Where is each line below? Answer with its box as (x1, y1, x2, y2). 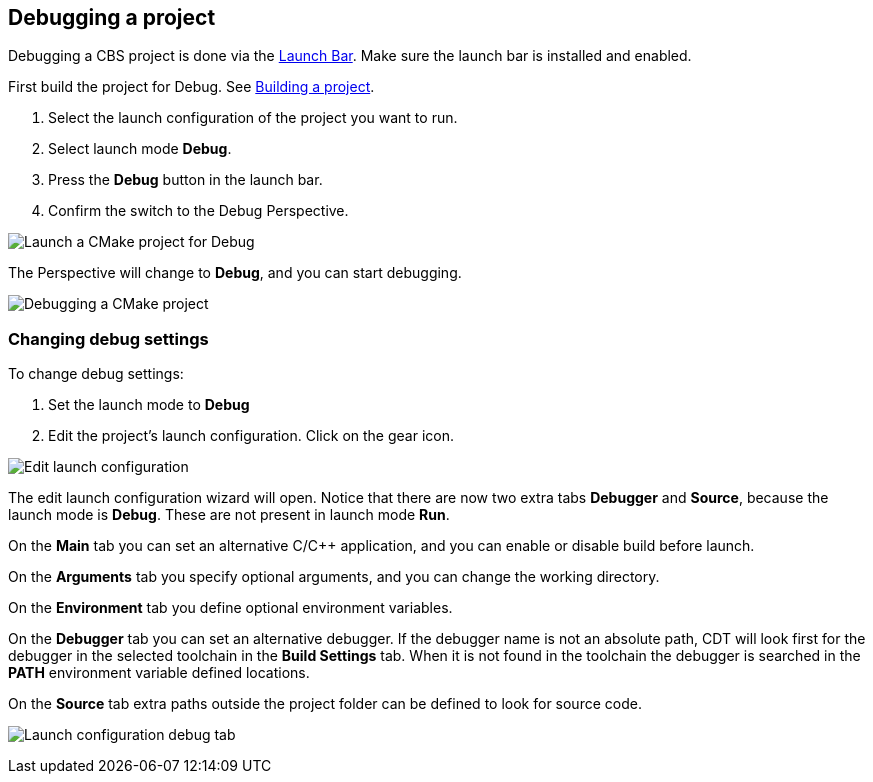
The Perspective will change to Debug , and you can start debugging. (8, 264, 462, 282)
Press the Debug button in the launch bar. (48, 171, 323, 189)
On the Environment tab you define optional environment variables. (8, 599, 453, 617)
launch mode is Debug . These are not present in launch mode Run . (8, 506, 450, 524)
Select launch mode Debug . (48, 140, 232, 158)
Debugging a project (8, 5, 216, 30)
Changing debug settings (8, 328, 209, 349)
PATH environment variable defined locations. (8, 664, 310, 682)
